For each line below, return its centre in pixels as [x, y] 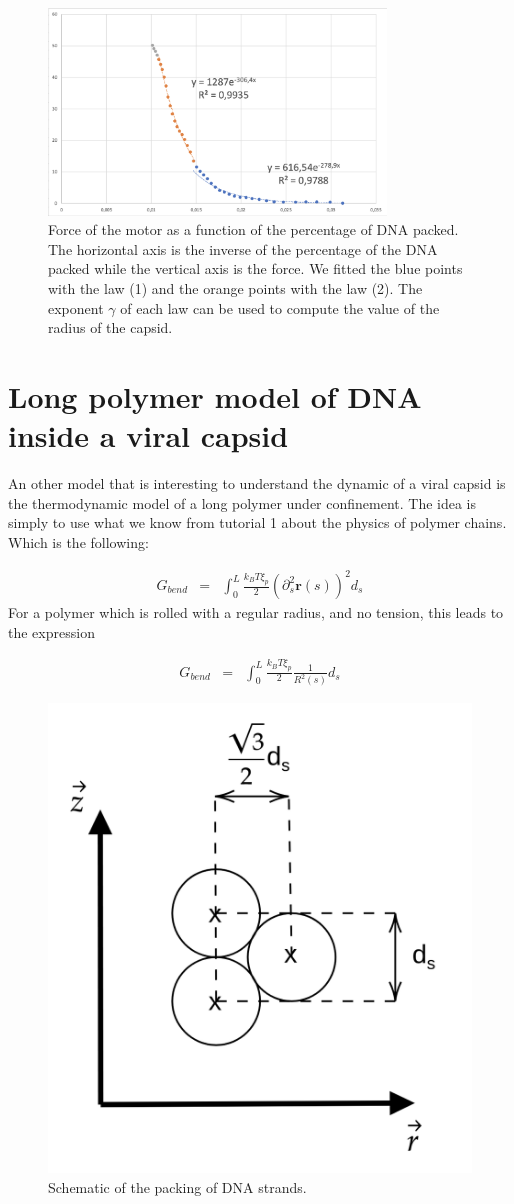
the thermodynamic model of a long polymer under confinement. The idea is [242, 502]
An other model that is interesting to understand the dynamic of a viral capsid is [257, 483]
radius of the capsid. [110, 327]
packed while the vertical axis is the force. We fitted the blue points [255, 268]
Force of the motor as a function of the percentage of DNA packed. [253, 229]
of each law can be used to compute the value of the [280, 307]
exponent [76, 307]
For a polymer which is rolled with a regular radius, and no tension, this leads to [256, 612]
